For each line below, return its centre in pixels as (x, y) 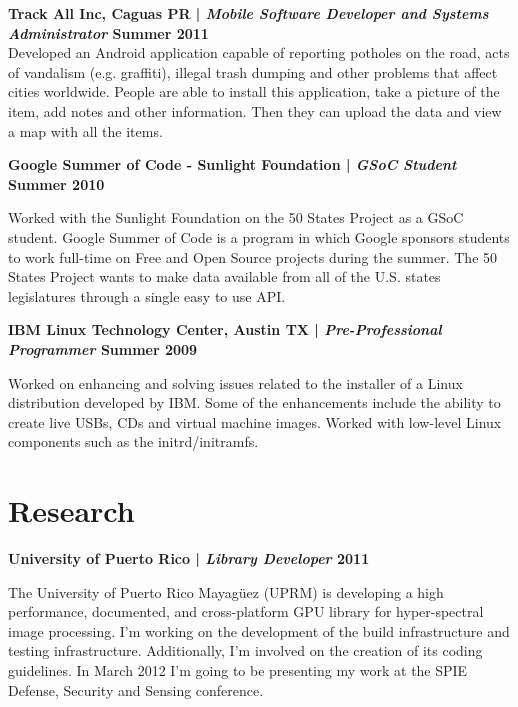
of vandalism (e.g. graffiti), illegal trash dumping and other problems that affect (253, 71)
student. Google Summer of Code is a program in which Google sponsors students (259, 236)
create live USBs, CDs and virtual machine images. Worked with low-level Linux (255, 421)
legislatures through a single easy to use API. (147, 295)
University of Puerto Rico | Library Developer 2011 (189, 558)
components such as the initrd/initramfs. (133, 441)
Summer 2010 (56, 183)
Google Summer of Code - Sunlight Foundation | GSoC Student (232, 164)
